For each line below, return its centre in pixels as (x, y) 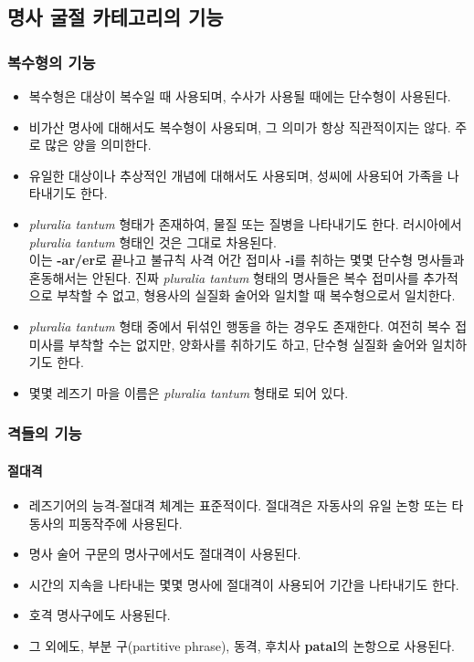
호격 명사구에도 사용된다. (100, 615)
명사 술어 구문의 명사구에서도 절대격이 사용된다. (165, 554)
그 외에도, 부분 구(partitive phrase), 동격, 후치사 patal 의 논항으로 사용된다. (242, 645)
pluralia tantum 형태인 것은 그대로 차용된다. (153, 242)
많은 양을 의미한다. (98, 145)
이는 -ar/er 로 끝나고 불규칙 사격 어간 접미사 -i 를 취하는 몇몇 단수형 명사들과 (247, 260)
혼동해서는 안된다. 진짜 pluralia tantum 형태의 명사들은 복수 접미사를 (224, 277)
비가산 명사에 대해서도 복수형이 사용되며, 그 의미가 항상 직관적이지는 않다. (240, 126)
